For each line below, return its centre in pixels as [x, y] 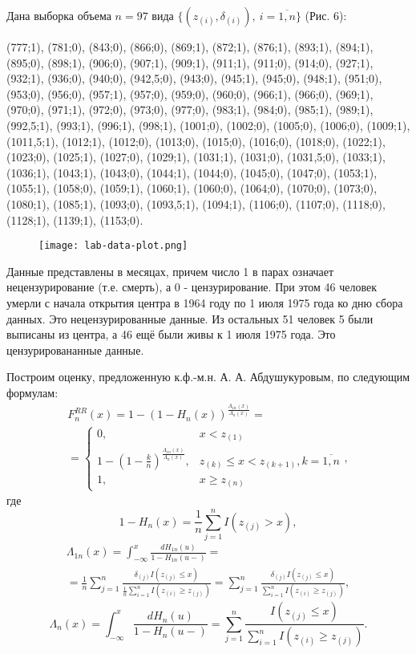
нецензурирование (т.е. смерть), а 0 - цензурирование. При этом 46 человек [192, 287]
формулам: [32, 392]
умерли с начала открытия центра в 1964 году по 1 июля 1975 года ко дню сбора [205, 302]
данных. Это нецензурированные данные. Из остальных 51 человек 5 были [190, 318]
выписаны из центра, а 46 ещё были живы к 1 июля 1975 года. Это [171, 334]
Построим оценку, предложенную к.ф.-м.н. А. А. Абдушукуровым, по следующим [208, 377]
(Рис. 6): [326, 15]
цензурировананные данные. [75, 349]
